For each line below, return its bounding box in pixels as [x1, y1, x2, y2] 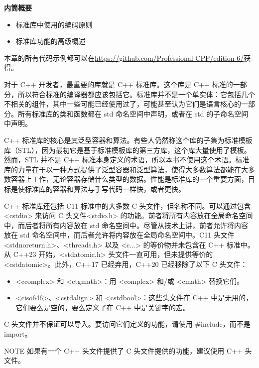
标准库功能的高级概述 [15, 36, 86, 46]
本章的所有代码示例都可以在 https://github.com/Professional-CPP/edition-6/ [4, 52, 244, 63]
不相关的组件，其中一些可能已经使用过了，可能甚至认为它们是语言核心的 [4, 99, 241, 109]
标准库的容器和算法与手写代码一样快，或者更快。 [24, 183, 185, 194]
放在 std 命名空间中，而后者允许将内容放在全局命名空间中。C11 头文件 [4, 230, 235, 240]
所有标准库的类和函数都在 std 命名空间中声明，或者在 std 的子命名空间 [17, 108, 249, 119]
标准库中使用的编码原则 [15, 19, 93, 29]
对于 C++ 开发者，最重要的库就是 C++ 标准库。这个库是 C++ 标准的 [4, 79, 233, 89]
